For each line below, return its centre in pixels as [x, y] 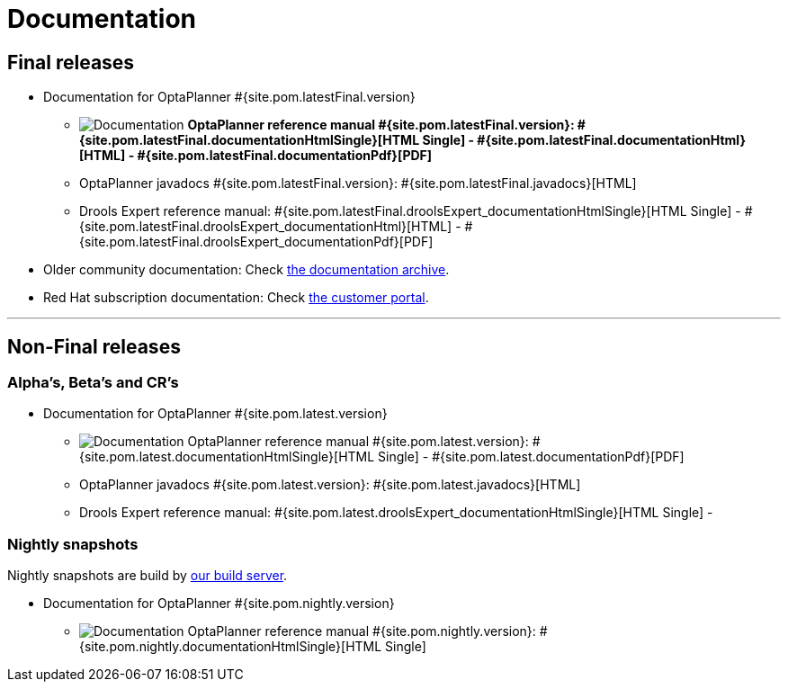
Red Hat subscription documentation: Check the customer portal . [236, 298]
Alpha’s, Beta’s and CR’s [93, 383]
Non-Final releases [94, 346]
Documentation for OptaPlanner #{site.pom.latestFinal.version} [229, 97]
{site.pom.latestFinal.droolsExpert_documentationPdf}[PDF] [256, 242]
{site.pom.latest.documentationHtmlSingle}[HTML [227, 457]
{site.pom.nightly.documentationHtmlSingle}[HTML [231, 647]
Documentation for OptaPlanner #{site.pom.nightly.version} [219, 604]
